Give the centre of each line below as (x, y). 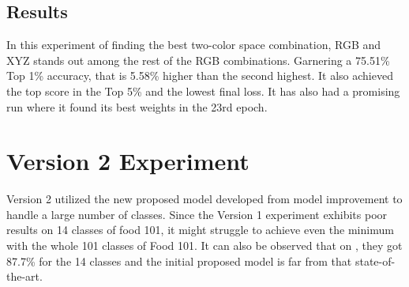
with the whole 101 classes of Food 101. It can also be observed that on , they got (204, 245)
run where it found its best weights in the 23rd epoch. (137, 106)
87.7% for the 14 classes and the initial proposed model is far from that (179, 261)
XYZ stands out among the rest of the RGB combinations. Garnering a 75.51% (198, 60)
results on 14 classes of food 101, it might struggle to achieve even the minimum (200, 230)
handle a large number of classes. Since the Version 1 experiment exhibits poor (197, 214)
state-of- (375, 261)
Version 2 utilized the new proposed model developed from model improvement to (204, 199)
